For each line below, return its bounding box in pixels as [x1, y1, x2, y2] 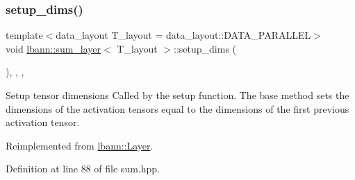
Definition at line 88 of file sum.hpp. [6, 161, 160, 176]
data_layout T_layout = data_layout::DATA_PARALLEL [56, 28, 311, 42]
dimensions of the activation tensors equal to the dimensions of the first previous [6, 101, 349, 116]
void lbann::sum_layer [6, 41, 101, 55]
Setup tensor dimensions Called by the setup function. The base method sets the [6, 88, 349, 102]
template [6, 28, 43, 42]
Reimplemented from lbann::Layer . [6, 138, 154, 152]
